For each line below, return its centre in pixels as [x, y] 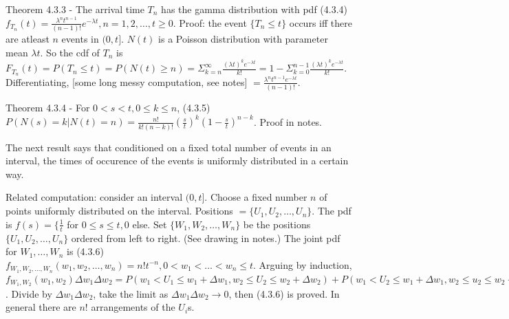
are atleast [28, 38]
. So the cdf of [70, 52]
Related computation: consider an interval [94, 197]
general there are [41, 307]
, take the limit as [131, 293]
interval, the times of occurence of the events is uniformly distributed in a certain [177, 161]
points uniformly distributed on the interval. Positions [119, 211]
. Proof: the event [210, 22]
